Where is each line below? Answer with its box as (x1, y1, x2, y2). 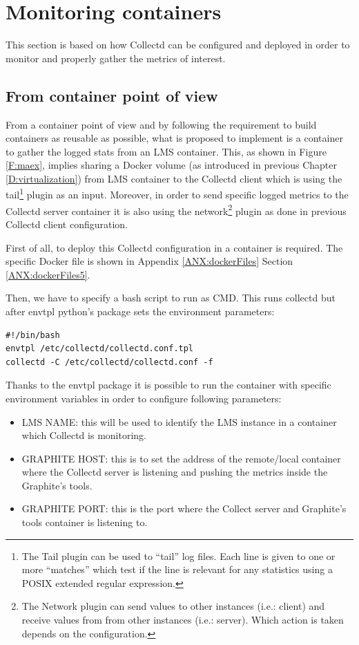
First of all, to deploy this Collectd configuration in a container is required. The (6, 240, 343, 254)
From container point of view (6, 84, 218, 106)
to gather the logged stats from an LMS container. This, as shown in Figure (6, 144, 327, 158)
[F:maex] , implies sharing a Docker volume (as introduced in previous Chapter (6, 158, 338, 172)
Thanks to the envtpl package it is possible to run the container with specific (6, 377, 331, 392)
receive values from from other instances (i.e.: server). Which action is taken (21, 613, 344, 627)
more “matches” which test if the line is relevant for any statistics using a (21, 562, 333, 577)
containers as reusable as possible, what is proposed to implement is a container (6, 131, 343, 145)
